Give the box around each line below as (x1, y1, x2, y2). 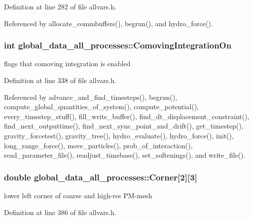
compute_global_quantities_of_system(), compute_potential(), (4, 101, 199, 112)
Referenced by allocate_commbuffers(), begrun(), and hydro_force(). (4, 18, 213, 28)
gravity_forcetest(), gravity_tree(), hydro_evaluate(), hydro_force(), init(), (4, 130, 234, 140)
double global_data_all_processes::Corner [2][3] (4, 171, 197, 183)
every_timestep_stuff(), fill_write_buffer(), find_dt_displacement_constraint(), (4, 111, 250, 121)
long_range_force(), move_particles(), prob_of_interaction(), (4, 140, 193, 150)
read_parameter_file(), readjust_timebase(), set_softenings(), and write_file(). (4, 150, 246, 160)
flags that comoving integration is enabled (4, 58, 131, 69)
